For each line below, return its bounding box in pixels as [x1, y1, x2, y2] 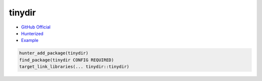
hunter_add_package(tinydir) [19, 51, 89, 56]
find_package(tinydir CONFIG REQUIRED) [19, 57, 114, 63]
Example [21, 38, 39, 43]
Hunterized [21, 30, 44, 36]
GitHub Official [21, 24, 51, 30]
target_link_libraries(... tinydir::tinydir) [19, 64, 130, 69]
